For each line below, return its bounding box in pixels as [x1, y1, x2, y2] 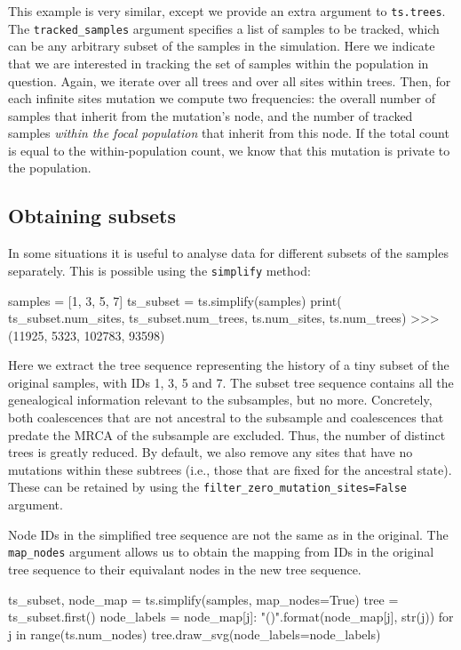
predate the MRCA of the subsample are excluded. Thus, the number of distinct [8, 425, 446, 444]
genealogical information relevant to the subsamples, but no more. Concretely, [8, 390, 433, 409]
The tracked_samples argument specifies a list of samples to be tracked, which [8, 19, 440, 37]
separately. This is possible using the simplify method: [8, 261, 311, 279]
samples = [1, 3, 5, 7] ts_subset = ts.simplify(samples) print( [8, 291, 342, 309]
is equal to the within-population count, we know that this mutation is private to [8, 140, 450, 159]
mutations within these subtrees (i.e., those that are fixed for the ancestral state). [8, 460, 452, 478]
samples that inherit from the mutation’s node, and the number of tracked [8, 106, 413, 124]
